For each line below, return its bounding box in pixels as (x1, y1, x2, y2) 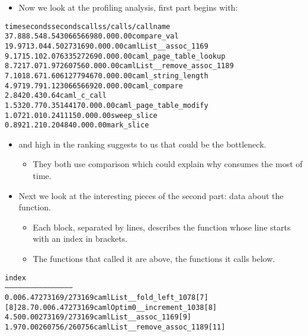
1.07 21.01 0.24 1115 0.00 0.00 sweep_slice (5, 111, 158, 120)
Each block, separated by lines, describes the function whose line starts (33, 220, 291, 233)
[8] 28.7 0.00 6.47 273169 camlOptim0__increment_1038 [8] (5, 303, 217, 312)
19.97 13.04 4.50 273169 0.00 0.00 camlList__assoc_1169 (5, 41, 208, 50)
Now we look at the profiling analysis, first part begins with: (18, 1, 238, 13)
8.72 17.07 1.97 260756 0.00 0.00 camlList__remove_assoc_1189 (5, 62, 234, 71)
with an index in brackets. (33, 232, 128, 245)
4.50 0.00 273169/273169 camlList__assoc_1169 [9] (5, 313, 192, 322)
